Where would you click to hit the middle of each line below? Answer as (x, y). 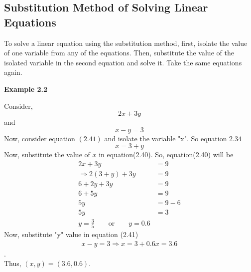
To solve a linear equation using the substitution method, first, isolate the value (126, 43)
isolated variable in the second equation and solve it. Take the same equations (123, 62)
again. (13, 72)
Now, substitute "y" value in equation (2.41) (71, 234)
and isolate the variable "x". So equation (166, 138)
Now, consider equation (40, 138)
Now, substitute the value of (47, 154)
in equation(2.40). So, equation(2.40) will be (166, 154)
